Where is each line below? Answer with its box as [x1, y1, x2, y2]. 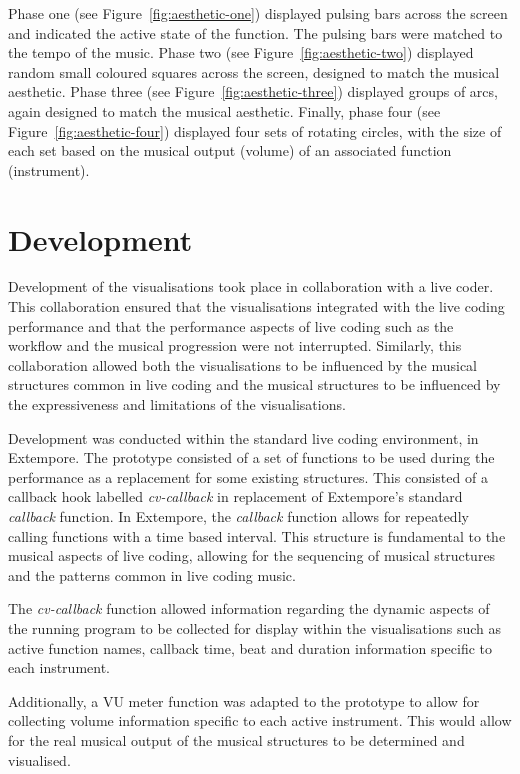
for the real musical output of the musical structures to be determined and [8, 729, 465, 750]
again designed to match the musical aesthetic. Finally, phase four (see [8, 100, 441, 121]
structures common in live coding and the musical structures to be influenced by [8, 374, 501, 395]
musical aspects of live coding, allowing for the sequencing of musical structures [8, 545, 496, 566]
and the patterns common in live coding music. [8, 564, 296, 585]
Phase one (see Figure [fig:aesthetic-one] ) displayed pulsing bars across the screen [8, 3, 508, 23]
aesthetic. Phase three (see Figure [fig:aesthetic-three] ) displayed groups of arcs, [8, 81, 498, 102]
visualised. [8, 749, 71, 770]
